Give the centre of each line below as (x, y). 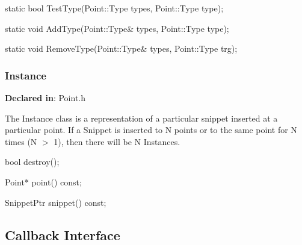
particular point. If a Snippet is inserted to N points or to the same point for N (151, 130)
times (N (21, 141)
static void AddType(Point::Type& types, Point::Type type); (117, 28)
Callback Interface (63, 234)
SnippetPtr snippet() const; (56, 202)
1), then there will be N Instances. (117, 141)
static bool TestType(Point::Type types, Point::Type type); (114, 8)
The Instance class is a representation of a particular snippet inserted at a (141, 118)
